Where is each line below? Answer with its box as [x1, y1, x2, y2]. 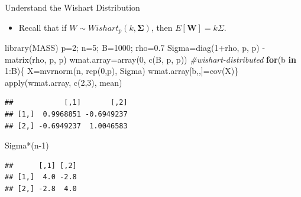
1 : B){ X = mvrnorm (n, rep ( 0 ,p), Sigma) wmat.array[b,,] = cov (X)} [5, 64, 239, 77]
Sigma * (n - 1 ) [5, 139, 49, 151]
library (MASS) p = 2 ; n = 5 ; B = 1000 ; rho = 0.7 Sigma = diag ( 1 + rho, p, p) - [5, 41, 266, 54]
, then [151, 21, 173, 33]
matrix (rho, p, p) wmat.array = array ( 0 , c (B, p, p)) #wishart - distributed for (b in [5, 53, 296, 65]
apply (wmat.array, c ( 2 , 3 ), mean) [5, 76, 122, 88]
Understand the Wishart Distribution [5, 1, 140, 13]
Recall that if [18, 21, 67, 33]
